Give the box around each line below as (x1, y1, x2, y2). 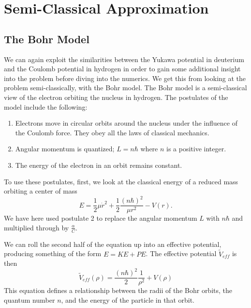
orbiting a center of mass (4, 186, 77, 196)
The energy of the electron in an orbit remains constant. (15, 160, 182, 170)
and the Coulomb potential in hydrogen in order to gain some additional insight (4, 64, 241, 74)
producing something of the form (4, 248, 102, 259)
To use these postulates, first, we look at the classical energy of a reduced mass (4, 176, 238, 186)
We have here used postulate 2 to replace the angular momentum (4, 213, 197, 223)
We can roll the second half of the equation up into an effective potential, (4, 239, 221, 249)
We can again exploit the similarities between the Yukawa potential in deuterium (4, 54, 244, 64)
